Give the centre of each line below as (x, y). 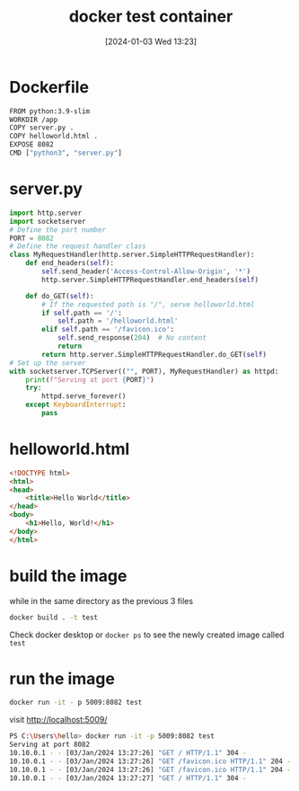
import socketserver (48, 221)
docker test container (151, 17)
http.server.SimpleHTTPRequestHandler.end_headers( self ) (150, 280)
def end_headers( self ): (70, 263)
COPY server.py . (42, 128)
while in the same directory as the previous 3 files (101, 600)
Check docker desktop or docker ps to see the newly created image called (147, 635)
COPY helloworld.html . (54, 137)
